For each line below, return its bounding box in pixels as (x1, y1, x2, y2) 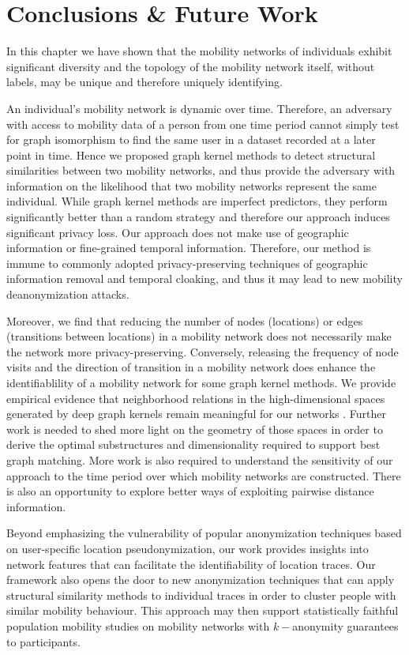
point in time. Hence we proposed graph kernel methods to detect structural (6, 146, 376, 163)
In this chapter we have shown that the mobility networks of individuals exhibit (6, 43, 392, 59)
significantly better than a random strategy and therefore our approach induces (6, 209, 390, 225)
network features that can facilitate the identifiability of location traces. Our (6, 555, 376, 572)
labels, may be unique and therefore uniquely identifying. (6, 73, 283, 90)
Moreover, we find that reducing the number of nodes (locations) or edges (6, 312, 363, 329)
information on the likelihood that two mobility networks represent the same (6, 177, 377, 194)
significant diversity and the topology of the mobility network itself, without (6, 58, 375, 74)
